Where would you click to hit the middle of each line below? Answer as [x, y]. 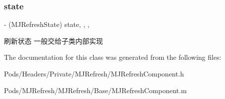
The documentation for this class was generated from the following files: [113, 57]
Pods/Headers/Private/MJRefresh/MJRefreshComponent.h [94, 74]
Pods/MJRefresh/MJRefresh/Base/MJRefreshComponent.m [95, 90]
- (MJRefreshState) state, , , [47, 24]
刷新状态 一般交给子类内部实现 [54, 40]
